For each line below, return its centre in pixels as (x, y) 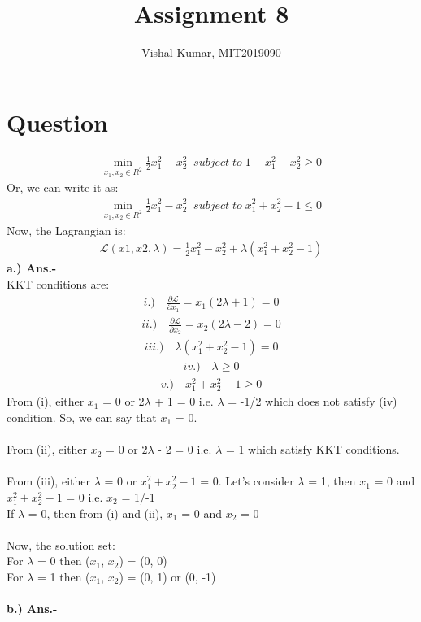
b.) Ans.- (32, 609)
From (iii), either (48, 481)
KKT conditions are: (58, 283)
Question (57, 122)
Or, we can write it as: (63, 187)
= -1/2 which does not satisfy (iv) (312, 401)
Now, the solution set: (61, 544)
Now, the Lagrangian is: (66, 230)
